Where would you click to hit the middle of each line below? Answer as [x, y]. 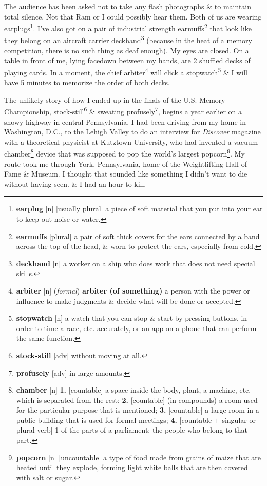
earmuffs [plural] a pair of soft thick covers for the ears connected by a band [138, 236]
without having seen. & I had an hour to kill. [75, 183]
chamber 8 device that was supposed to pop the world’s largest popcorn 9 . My [125, 153]
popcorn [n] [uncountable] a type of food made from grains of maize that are [139, 457]
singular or [239, 420]
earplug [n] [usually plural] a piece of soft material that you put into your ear [139, 209]
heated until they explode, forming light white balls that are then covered [132, 467]
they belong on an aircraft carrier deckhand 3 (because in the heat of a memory [128, 40]
